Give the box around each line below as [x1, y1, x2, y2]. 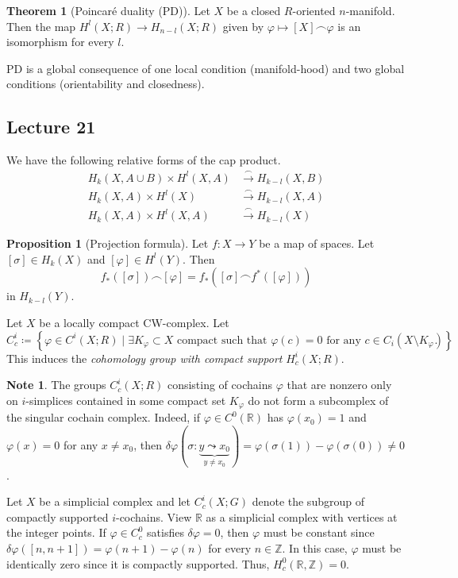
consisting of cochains [167, 376, 272, 393]
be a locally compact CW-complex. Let [39, 314, 229, 331]
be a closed [226, 2, 281, 18]
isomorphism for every [6, 33, 114, 50]
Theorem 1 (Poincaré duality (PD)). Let [6, 2, 210, 18]
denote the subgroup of [252, 493, 364, 510]
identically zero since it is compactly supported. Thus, [6, 555, 270, 572]
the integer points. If [6, 524, 106, 541]
